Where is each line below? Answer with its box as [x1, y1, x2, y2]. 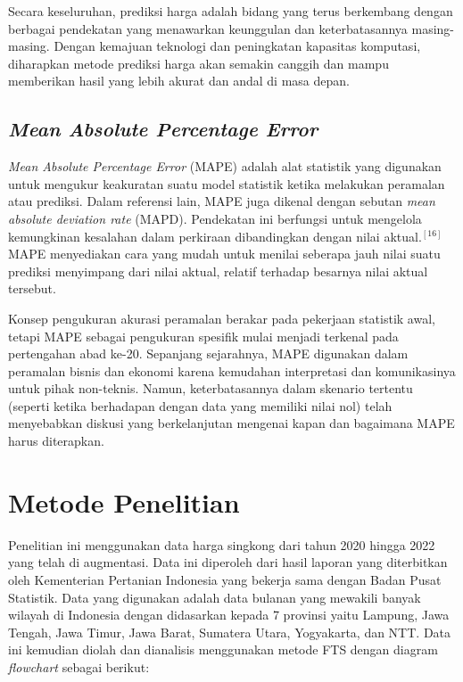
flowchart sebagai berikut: [8, 657, 150, 676]
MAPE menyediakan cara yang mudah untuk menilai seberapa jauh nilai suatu [8, 244, 441, 263]
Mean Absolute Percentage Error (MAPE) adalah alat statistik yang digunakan [8, 157, 442, 176]
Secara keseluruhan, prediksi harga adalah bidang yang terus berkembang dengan [8, 2, 453, 20]
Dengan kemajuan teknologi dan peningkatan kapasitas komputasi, [54, 37, 421, 55]
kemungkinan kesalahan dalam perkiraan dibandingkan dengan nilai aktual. [8, 226, 422, 245]
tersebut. [8, 279, 56, 298]
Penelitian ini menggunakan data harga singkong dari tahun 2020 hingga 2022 [8, 535, 435, 554]
